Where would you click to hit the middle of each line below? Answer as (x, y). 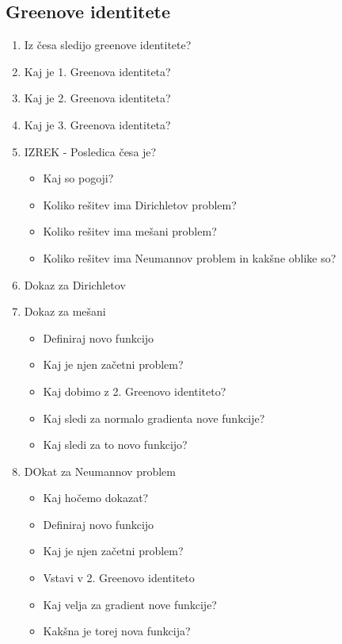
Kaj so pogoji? (78, 178)
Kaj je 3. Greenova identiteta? (97, 124)
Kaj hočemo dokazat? (96, 498)
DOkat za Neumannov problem (100, 471)
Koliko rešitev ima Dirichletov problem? (140, 204)
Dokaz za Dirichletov (75, 284)
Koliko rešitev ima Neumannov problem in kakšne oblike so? (190, 257)
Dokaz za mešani (65, 311)
